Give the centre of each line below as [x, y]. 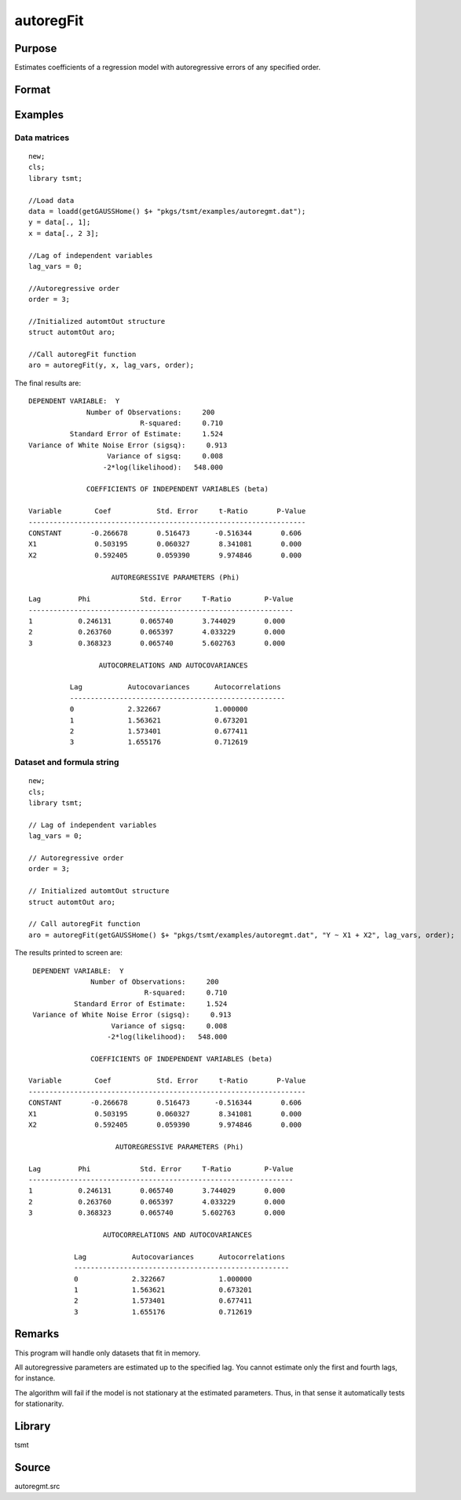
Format [33, 89]
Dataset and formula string [67, 763]
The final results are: [48, 383]
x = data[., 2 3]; [64, 233]
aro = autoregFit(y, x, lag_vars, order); [112, 365]
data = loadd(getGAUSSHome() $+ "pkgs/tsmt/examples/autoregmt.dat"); [167, 211]
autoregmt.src [37, 1486]
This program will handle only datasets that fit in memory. [107, 1353]
